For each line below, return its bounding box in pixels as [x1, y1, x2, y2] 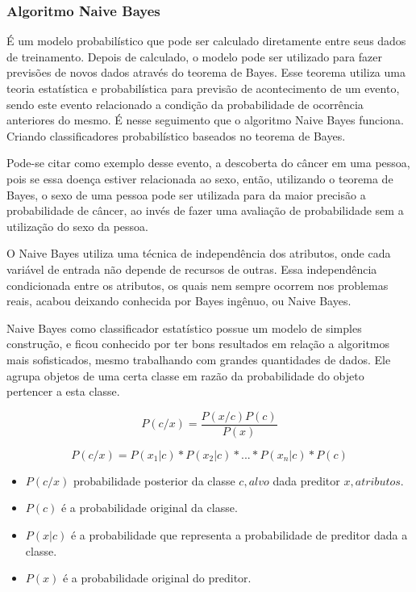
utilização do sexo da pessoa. [6, 217, 148, 234]
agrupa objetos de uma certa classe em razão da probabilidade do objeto [6, 367, 364, 384]
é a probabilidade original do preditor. [62, 569, 252, 586]
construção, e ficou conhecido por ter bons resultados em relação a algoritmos [6, 335, 390, 352]
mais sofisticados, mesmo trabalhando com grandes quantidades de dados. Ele [6, 351, 391, 367]
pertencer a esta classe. [6, 383, 120, 400]
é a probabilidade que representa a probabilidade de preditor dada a [70, 526, 408, 543]
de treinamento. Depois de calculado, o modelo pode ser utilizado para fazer [6, 48, 383, 65]
